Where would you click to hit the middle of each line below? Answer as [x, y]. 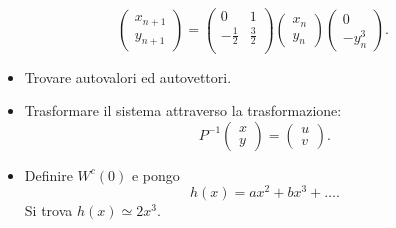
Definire [48, 174]
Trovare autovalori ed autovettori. [128, 76]
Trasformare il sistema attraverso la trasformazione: [183, 110]
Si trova [48, 210]
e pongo [155, 174]
